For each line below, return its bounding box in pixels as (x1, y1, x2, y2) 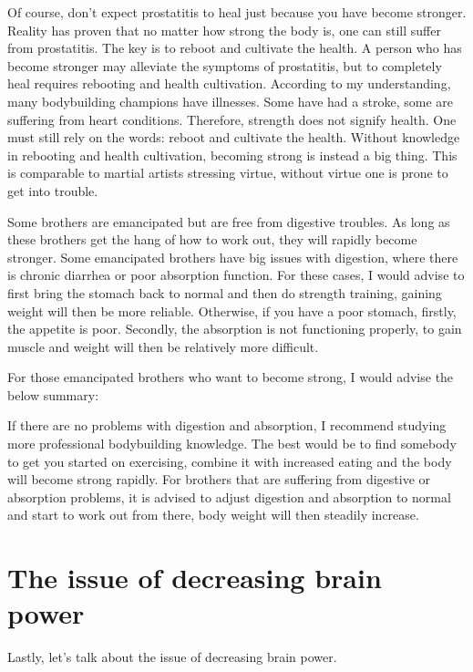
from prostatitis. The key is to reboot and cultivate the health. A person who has (7, 38, 462, 57)
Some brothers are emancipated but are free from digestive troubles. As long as (7, 212, 450, 231)
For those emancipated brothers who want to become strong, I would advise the (7, 367, 454, 387)
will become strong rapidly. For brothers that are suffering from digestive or (7, 470, 431, 489)
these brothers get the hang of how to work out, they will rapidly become (7, 230, 417, 249)
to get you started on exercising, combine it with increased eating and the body (7, 451, 452, 470)
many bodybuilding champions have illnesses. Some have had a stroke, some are (7, 91, 453, 110)
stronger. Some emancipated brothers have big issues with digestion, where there (7, 247, 458, 266)
